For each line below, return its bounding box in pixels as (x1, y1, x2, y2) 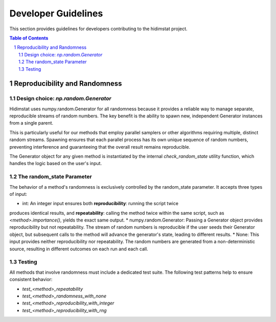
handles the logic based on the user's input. (9, 160, 102, 167)
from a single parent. (9, 120, 54, 126)
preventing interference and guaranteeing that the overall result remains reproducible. (9, 144, 191, 150)
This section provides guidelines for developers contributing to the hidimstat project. (9, 26, 188, 32)
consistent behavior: (9, 276, 53, 283)
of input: (9, 191, 28, 197)
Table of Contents (9, 35, 49, 41)
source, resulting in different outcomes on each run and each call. (9, 246, 148, 252)
